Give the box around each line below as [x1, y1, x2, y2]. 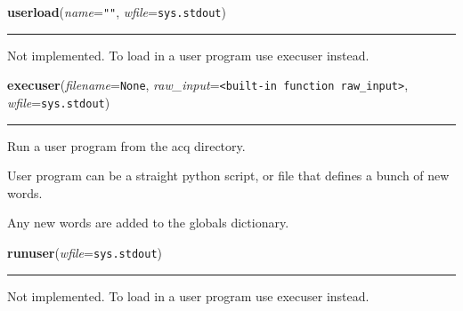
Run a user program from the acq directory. [7, 136, 246, 155]
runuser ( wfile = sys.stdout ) [7, 243, 163, 261]
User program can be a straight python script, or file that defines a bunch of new [7, 166, 450, 185]
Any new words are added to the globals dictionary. [7, 213, 289, 232]
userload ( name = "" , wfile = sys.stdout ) [7, 3, 226, 20]
